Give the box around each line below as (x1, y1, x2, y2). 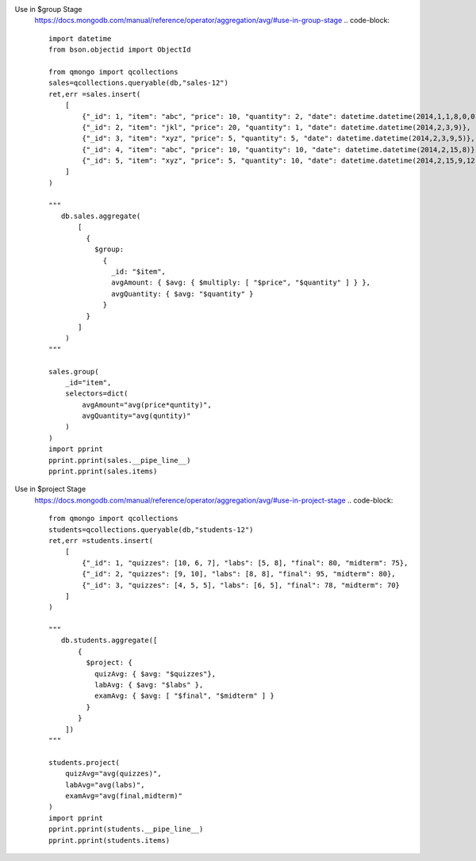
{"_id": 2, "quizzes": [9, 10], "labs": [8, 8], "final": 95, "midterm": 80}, (82, 569, 396, 579)
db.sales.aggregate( (60, 212, 141, 221)
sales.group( (48, 367, 99, 376)
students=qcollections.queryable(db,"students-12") (48, 525, 254, 534)
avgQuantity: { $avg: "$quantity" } (111, 289, 254, 298)
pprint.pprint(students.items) (48, 836, 171, 844)
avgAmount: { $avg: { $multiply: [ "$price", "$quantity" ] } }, (111, 278, 371, 287)
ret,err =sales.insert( (48, 90, 141, 98)
